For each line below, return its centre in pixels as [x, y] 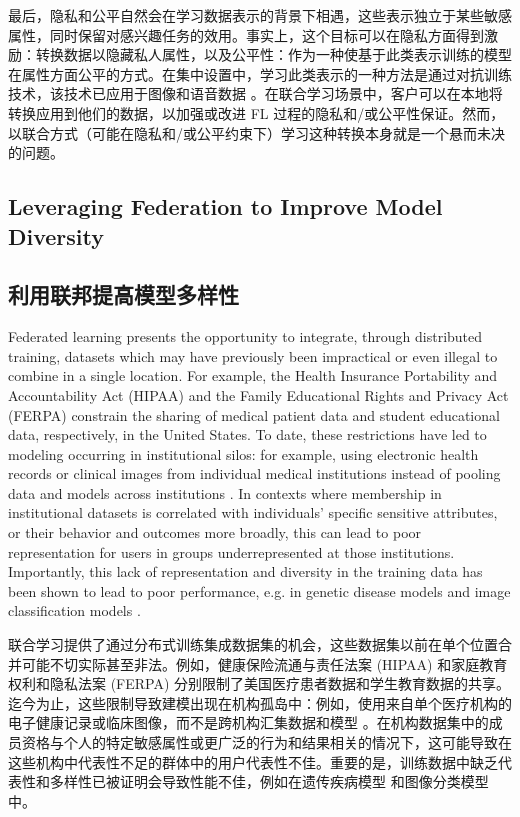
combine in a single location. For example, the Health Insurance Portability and [253, 375]
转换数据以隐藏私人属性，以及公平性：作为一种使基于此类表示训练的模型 [273, 54]
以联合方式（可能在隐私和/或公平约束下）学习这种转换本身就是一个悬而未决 [256, 132]
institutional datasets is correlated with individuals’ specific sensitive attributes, [253, 512]
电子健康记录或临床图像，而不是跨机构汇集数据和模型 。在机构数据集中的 [248, 722]
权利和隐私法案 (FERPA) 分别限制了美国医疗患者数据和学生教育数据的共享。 [259, 683]
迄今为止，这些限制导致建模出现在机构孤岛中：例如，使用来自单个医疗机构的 [260, 702]
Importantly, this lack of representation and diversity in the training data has [245, 571]
